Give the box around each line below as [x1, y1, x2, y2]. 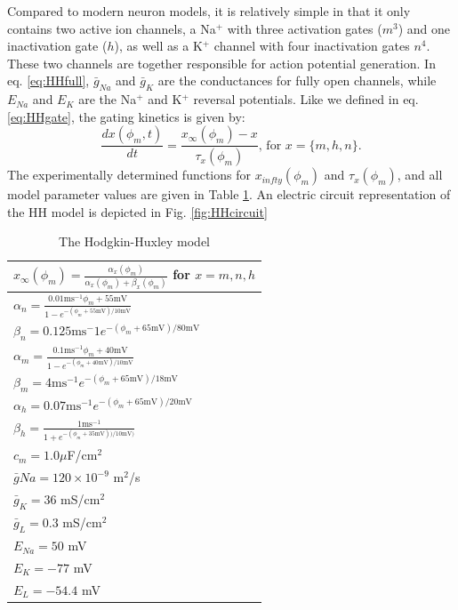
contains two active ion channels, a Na [7, 19, 216, 37]
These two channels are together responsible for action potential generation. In [7, 53, 436, 72]
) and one [398, 19, 450, 37]
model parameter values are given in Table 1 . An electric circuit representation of [7, 185, 451, 204]
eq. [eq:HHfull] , [7, 71, 90, 90]
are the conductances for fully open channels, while [157, 71, 437, 90]
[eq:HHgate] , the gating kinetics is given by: [7, 107, 245, 125]
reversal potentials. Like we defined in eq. [193, 90, 419, 108]
